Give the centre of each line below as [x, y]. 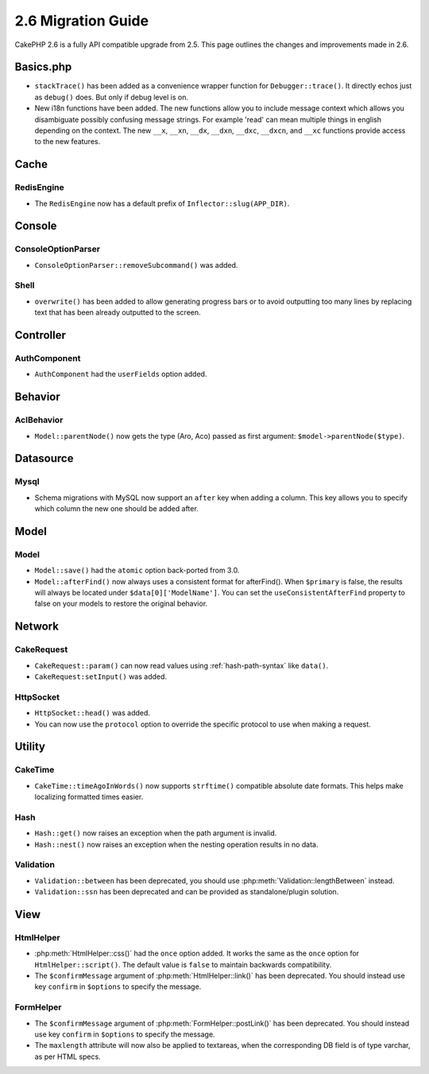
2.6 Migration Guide [82, 21]
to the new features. [68, 142]
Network [37, 627]
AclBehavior [39, 420]
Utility [30, 747]
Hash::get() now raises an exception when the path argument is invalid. [156, 833]
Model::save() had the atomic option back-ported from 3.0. [137, 570]
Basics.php [43, 67]
